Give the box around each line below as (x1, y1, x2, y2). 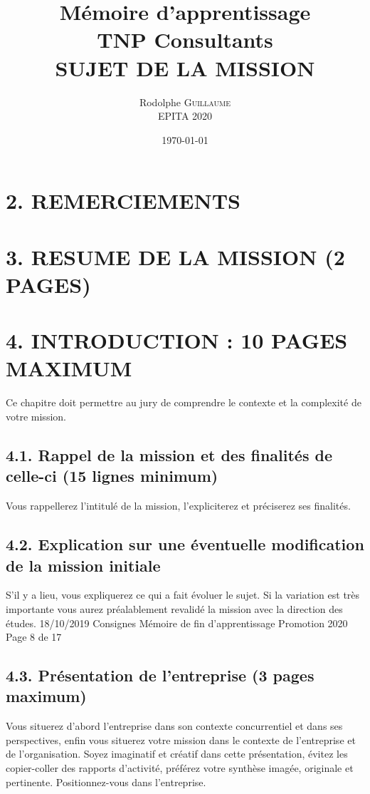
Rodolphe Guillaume (139, 94, 231, 109)
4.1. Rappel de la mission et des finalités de (6, 443, 332, 465)
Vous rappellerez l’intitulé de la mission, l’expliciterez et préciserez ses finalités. (6, 498, 351, 513)
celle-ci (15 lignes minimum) (6, 465, 218, 487)
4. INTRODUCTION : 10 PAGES (6, 326, 348, 355)
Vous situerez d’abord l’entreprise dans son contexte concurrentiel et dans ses (6, 718, 343, 733)
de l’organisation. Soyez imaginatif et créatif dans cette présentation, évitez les (6, 746, 348, 761)
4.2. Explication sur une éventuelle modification (6, 533, 364, 555)
